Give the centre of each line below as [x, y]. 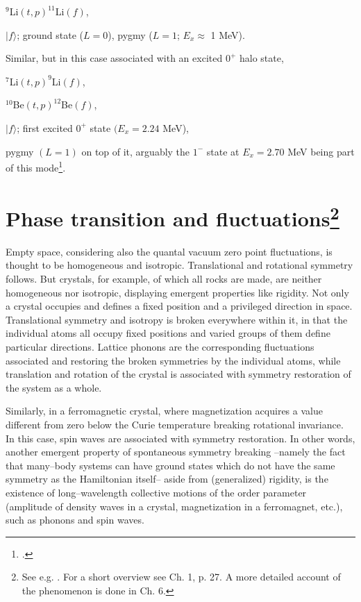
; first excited [45, 127]
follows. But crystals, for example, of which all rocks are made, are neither [164, 279]
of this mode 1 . [36, 166]
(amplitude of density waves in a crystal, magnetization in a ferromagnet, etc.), [174, 506]
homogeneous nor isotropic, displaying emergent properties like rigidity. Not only [177, 292]
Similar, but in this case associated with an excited [114, 58]
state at [223, 151]
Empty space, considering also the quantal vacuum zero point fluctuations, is [169, 251]
